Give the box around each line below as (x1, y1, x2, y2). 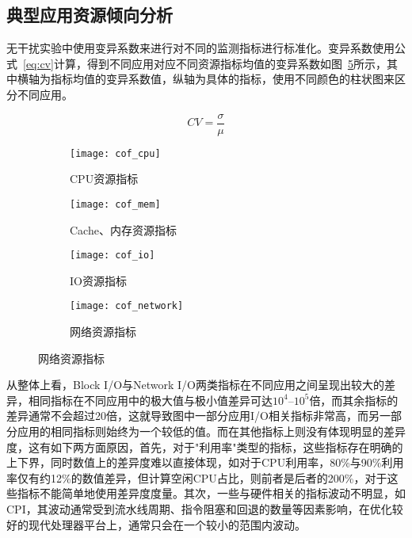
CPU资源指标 (70, 170, 139, 187)
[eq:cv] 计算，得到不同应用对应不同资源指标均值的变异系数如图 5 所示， (23, 55, 387, 71)
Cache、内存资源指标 (70, 221, 177, 238)
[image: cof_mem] (70, 198, 161, 210)
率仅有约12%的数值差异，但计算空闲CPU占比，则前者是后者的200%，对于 (6, 469, 387, 486)
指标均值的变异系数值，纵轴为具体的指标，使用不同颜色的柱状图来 (50, 71, 395, 87)
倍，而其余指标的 (309, 391, 399, 408)
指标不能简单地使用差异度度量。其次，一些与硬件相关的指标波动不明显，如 (17, 485, 406, 502)
